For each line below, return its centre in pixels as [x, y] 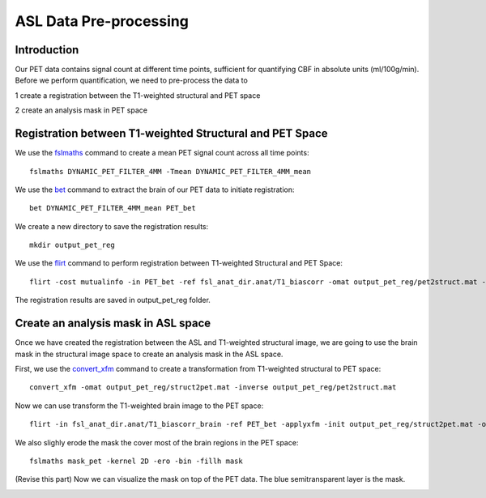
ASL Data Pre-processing [102, 21]
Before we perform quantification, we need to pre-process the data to [132, 80]
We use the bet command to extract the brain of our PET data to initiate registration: [155, 189]
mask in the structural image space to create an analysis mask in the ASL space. [149, 354]
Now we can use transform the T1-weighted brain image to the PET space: [139, 406]
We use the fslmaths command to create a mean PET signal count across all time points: [162, 153]
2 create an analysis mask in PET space [81, 110]
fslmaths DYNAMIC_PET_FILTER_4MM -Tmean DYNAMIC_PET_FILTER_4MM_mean [171, 171]
